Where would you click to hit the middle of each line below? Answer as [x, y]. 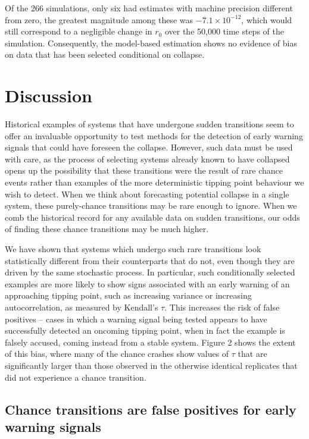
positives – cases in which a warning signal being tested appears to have [136, 319]
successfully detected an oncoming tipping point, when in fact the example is [145, 330]
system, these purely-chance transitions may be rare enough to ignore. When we [151, 206]
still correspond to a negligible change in [79, 31]
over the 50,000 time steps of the [224, 31]
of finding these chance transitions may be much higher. [107, 229]
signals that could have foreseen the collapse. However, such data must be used [149, 147]
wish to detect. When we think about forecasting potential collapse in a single [147, 194]
